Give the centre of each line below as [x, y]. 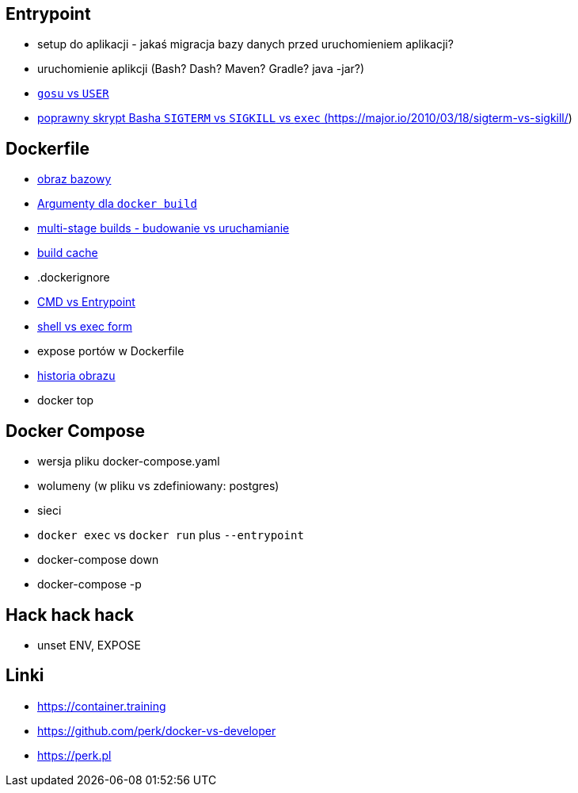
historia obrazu [76, 376]
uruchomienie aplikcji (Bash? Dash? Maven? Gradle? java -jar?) [201, 69]
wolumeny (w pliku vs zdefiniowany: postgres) [158, 486]
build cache [68, 253]
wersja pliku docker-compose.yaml [129, 462]
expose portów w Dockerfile [111, 351]
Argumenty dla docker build [117, 204]
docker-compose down [98, 560]
